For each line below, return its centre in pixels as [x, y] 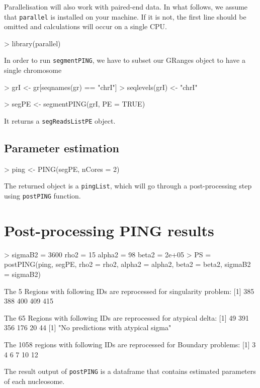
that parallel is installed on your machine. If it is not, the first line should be [125, 16]
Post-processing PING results [109, 230]
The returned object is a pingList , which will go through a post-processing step [128, 186]
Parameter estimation [62, 148]
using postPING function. [42, 195]
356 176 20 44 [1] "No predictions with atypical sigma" [88, 327]
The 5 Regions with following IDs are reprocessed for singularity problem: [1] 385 [129, 291]
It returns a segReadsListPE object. [60, 120]
